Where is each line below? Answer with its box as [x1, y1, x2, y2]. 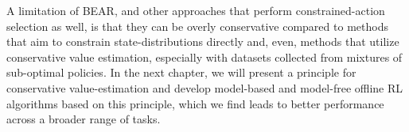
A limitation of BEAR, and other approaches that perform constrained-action [6, 2, 385, 18]
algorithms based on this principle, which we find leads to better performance [6, 95, 384, 111]
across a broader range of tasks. [6, 111, 161, 127]
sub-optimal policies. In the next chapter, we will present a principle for [6, 64, 356, 81]
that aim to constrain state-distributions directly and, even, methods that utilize [6, 33, 399, 50]
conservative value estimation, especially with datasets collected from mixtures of [6, 48, 403, 65]
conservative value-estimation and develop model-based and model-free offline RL [6, 79, 403, 96]
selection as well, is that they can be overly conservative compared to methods [6, 17, 388, 34]
